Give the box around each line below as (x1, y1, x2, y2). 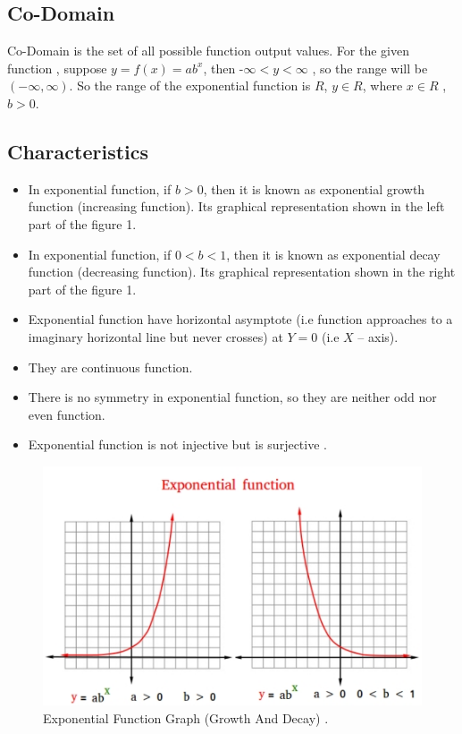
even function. (28, 405, 105, 423)
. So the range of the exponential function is (69, 76, 311, 95)
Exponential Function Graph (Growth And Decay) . (43, 708, 329, 727)
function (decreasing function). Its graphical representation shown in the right (28, 262, 456, 281)
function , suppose (7, 58, 107, 77)
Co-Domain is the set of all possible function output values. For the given (7, 41, 409, 60)
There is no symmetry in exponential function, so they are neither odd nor (28, 388, 437, 406)
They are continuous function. (28, 357, 193, 376)
